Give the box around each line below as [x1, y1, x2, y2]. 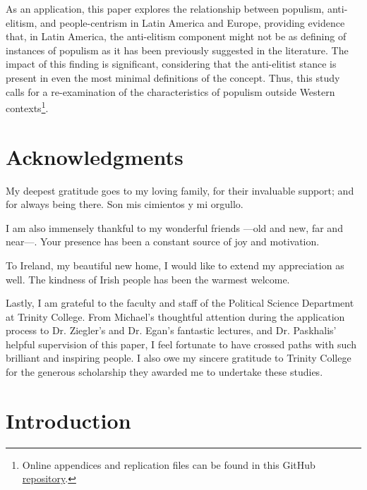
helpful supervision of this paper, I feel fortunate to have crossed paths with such [6, 336, 356, 351]
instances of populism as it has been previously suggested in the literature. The [6, 42, 349, 57]
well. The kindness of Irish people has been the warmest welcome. [6, 271, 290, 286]
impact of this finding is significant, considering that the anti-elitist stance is [6, 56, 337, 71]
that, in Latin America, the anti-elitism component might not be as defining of [6, 29, 347, 44]
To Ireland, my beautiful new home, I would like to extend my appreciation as [6, 257, 344, 272]
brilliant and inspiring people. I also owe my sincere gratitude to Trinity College [6, 350, 351, 365]
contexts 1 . [6, 99, 49, 115]
